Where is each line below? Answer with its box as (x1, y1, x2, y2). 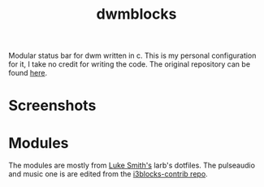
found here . (8, 68, 47, 78)
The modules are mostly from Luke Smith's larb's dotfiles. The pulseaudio (8, 160, 256, 171)
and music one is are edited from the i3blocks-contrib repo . (8, 169, 209, 179)
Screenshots (8, 97, 97, 115)
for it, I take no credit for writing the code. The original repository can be (8, 59, 250, 69)
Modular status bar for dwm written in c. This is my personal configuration (8, 50, 257, 61)
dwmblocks (96, 5, 177, 24)
